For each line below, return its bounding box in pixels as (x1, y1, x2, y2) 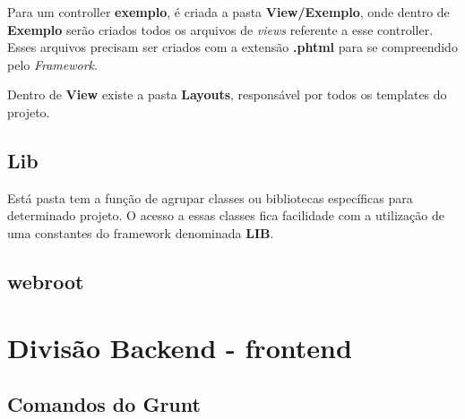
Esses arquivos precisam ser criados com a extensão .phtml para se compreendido (7, 38, 458, 56)
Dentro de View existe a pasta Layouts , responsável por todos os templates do (7, 85, 447, 104)
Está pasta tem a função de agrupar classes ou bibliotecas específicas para (7, 188, 413, 207)
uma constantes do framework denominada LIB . (7, 223, 274, 242)
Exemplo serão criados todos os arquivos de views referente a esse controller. (7, 20, 434, 38)
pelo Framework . (7, 55, 98, 73)
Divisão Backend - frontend (7, 329, 352, 365)
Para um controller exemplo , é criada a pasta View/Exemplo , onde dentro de (7, 3, 450, 21)
